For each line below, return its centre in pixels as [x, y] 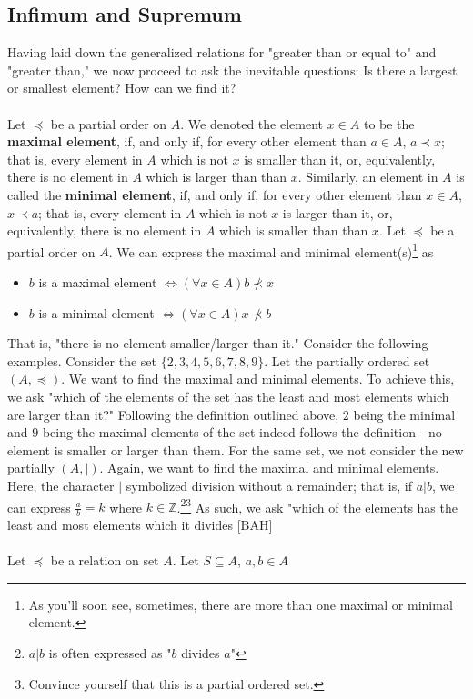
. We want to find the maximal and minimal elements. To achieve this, [258, 379]
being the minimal [404, 414]
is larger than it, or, [337, 212]
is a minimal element [96, 312]
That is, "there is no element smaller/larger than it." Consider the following [218, 343]
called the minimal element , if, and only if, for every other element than [215, 194]
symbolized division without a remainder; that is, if [269, 485]
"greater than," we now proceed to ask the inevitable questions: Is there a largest [232, 70]
